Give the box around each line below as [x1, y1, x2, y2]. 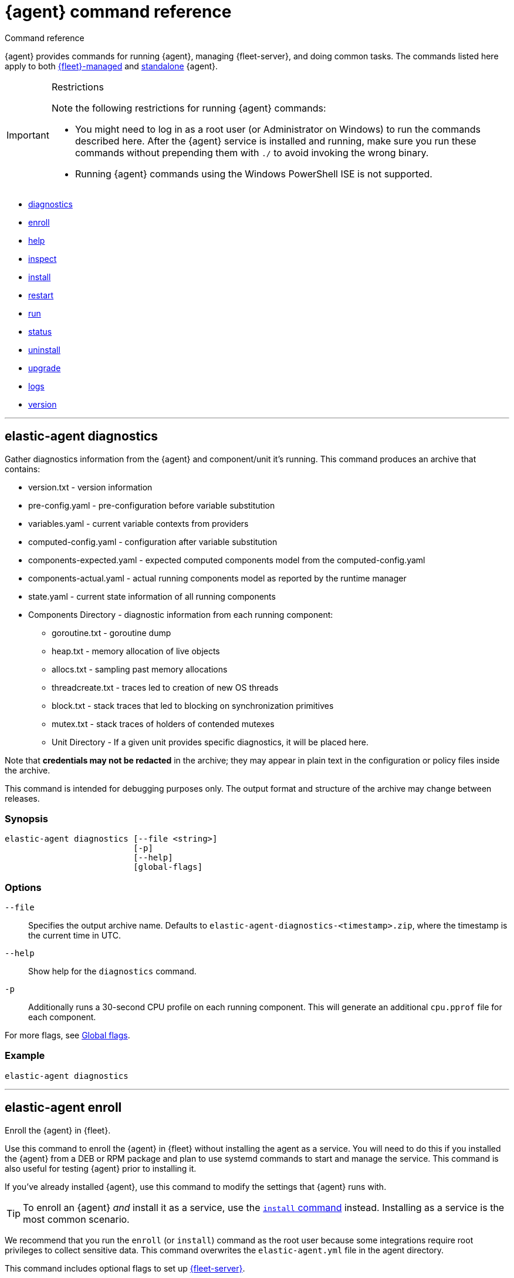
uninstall [28, 344, 60, 355]
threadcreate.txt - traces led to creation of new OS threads [52, 682, 279, 692]
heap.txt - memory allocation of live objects [52, 645, 220, 656]
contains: [5, 463, 40, 474]
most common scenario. [23, 1213, 130, 1225]
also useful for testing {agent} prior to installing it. [5, 1163, 197, 1173]
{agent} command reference [5, 2, 232, 22]
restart [28, 290, 54, 300]
